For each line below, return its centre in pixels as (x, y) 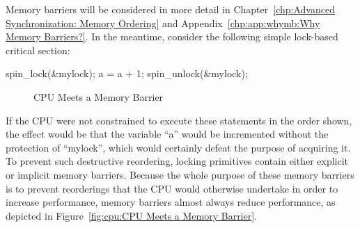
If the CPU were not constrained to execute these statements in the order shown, (179, 120)
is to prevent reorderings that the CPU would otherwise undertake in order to (172, 188)
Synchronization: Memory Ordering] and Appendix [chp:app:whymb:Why (163, 23)
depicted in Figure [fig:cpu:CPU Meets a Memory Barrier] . (132, 215)
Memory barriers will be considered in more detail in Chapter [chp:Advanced (170, 9)
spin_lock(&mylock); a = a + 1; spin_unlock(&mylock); (127, 73)
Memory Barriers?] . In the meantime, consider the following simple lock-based (172, 36)
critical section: (38, 50)
